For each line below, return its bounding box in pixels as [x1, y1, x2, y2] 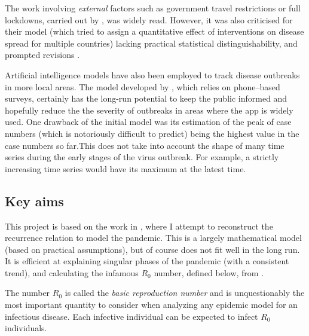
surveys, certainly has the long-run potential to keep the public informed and [5, 92, 287, 105]
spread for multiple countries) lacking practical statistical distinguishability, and [5, 36, 298, 49]
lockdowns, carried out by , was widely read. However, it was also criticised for [5, 13, 293, 26]
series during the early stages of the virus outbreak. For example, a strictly [5, 151, 279, 163]
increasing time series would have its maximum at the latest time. [5, 162, 246, 175]
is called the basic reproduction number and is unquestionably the [65, 286, 305, 299]
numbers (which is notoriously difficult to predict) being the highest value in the [5, 127, 299, 139]
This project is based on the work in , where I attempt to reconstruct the [5, 219, 273, 232]
